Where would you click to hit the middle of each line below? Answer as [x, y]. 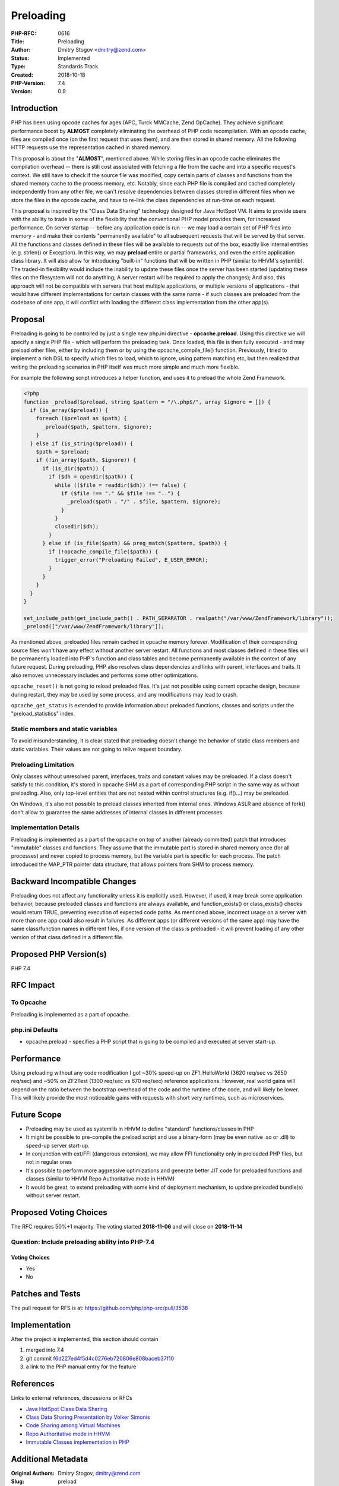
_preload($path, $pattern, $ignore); [97, 427]
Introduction [34, 108]
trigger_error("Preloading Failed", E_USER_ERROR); [131, 560]
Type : [18, 67]
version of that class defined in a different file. [67, 937]
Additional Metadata [50, 1459]
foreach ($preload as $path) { [81, 418]
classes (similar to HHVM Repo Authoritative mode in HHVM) [100, 1179]
